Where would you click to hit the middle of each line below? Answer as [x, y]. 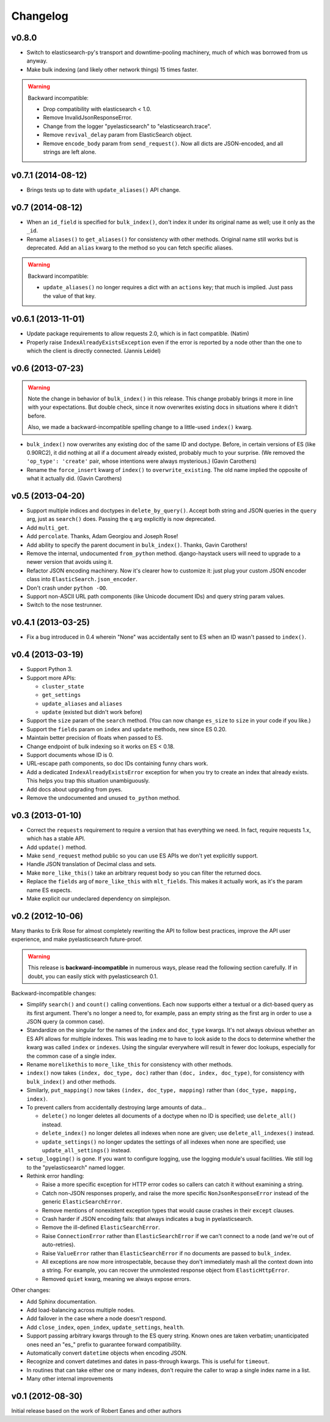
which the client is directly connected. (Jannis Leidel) [94, 351]
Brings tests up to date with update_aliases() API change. [104, 189]
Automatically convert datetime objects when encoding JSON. [107, 1353]
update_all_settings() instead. [86, 1150]
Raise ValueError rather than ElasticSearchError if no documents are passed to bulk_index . [167, 1253]
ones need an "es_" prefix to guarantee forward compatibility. [104, 1344]
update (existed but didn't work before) [92, 712]
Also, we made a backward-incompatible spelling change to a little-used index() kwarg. [140, 427]
